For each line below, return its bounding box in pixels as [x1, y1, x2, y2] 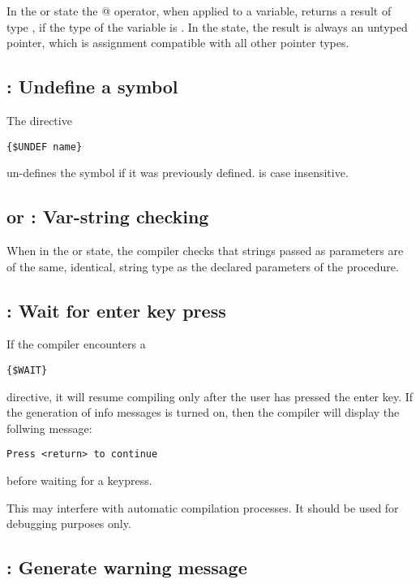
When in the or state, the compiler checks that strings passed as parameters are [6, 242, 404, 259]
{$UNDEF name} [6, 141, 83, 153]
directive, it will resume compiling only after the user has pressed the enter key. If [6, 387, 414, 404]
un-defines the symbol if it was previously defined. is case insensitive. [6, 164, 349, 181]
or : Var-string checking [6, 204, 209, 229]
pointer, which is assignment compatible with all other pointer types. [6, 34, 349, 51]
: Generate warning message [6, 555, 247, 580]
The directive [6, 111, 72, 128]
